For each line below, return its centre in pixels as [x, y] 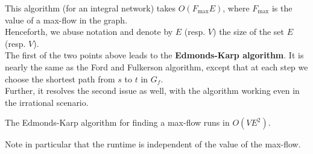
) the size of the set [248, 32]
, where [236, 8]
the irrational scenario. [47, 102]
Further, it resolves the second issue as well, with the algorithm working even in [152, 91]
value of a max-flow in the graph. [66, 20]
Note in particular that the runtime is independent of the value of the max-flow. [153, 144]
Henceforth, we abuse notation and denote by [89, 32]
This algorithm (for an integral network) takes [90, 8]
